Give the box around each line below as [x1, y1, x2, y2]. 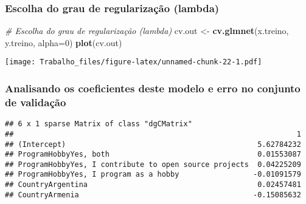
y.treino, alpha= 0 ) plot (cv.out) [5, 36, 122, 49]
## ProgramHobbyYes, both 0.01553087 [5, 150, 301, 159]
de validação [5, 94, 66, 109]
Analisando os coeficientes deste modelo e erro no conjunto [5, 80, 301, 95]
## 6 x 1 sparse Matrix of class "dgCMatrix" [5, 120, 192, 129]
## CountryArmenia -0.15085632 [5, 190, 301, 199]
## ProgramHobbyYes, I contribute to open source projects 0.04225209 [5, 160, 301, 169]
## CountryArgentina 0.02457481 [5, 180, 301, 189]
